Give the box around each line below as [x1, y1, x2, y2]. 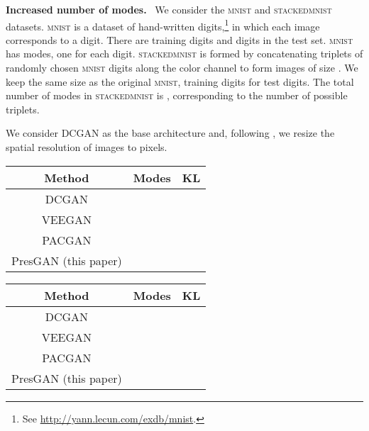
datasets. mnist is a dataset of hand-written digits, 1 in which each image [6, 16, 320, 33]
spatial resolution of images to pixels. [6, 140, 167, 154]
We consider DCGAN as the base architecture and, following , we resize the [6, 125, 335, 140]
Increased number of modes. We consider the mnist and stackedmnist [6, 2, 332, 16]
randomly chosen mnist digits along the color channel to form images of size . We [6, 60, 358, 75]
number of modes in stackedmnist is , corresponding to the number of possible [6, 88, 348, 103]
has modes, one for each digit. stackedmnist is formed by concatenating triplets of [6, 46, 363, 61]
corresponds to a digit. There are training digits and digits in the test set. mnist [6, 32, 353, 47]
